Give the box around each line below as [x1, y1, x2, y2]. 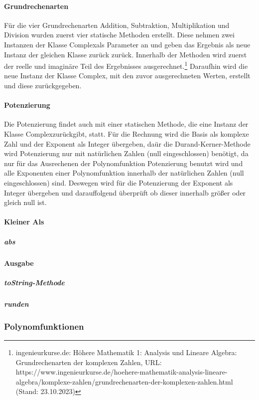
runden [4, 298, 29, 309]
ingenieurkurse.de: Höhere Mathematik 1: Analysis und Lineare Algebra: [15, 347, 237, 357]
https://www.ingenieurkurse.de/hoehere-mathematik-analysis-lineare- [15, 367, 228, 377]
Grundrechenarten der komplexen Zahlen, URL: [15, 357, 162, 367]
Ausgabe [4, 257, 34, 268]
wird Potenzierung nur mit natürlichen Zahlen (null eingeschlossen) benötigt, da [4, 148, 249, 159]
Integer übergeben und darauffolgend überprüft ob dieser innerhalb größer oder [4, 187, 246, 198]
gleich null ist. [4, 197, 47, 207]
